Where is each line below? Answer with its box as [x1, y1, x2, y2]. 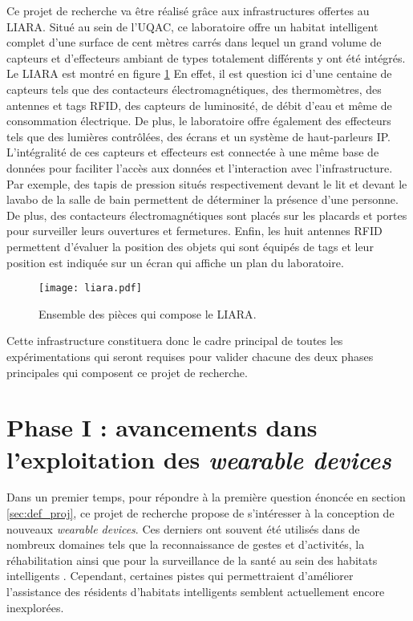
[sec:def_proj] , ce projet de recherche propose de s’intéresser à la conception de [6, 505, 395, 522]
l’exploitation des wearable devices [6, 442, 391, 476]
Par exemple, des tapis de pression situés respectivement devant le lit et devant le [6, 175, 407, 192]
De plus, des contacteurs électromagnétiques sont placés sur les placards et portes [6, 206, 407, 223]
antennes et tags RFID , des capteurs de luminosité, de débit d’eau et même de [6, 96, 392, 113]
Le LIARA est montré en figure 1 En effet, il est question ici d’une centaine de [6, 65, 392, 82]
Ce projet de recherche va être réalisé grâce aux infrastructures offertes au [6, 2, 370, 18]
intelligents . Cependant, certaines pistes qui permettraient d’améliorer [6, 567, 354, 584]
